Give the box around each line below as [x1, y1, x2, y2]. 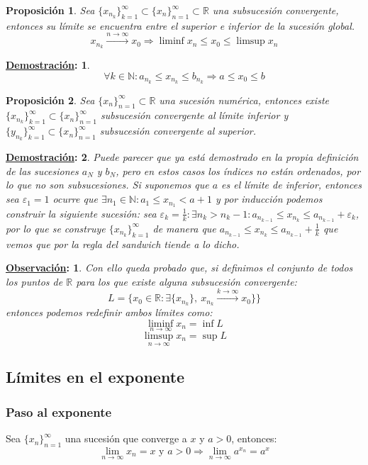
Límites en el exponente [6, 366, 185, 388]
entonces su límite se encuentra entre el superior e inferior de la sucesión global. [6, 18, 355, 33]
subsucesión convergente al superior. [99, 123, 257, 138]
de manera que [152, 220, 216, 235]
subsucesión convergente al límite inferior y [100, 108, 289, 123]
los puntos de [6, 274, 63, 288]
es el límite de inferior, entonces [221, 177, 362, 192]
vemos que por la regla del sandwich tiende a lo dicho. [6, 236, 240, 251]
